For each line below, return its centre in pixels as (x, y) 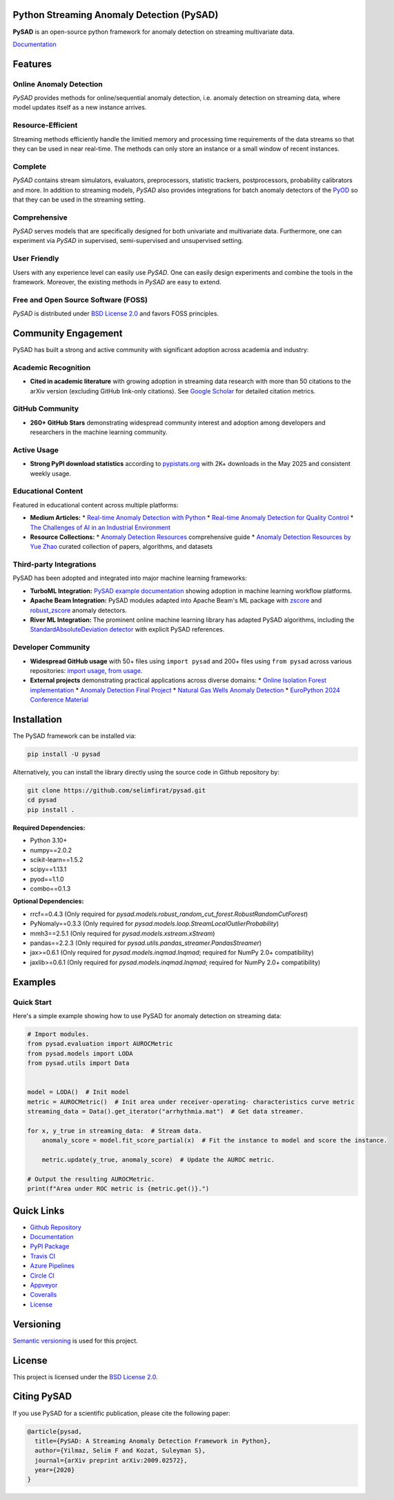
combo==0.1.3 (50, 889)
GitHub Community (46, 409)
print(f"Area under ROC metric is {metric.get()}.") (118, 1189)
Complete (30, 166)
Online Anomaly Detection (58, 84)
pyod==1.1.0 (47, 879)
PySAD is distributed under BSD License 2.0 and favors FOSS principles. (116, 313)
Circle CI (42, 1275)
